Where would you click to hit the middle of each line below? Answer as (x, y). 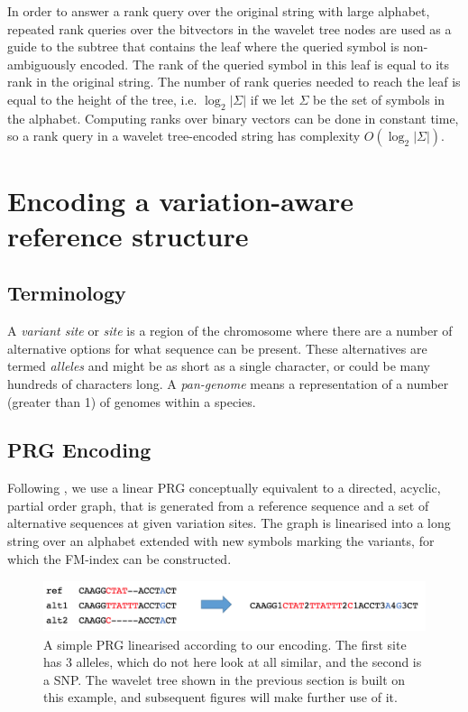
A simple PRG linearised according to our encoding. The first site (225, 644)
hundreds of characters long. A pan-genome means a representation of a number (228, 383)
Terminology (67, 293)
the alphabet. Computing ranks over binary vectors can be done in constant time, (233, 118)
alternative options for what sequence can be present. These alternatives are (217, 348)
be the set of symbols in (379, 99)
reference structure (128, 235)
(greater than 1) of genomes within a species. (132, 401)
